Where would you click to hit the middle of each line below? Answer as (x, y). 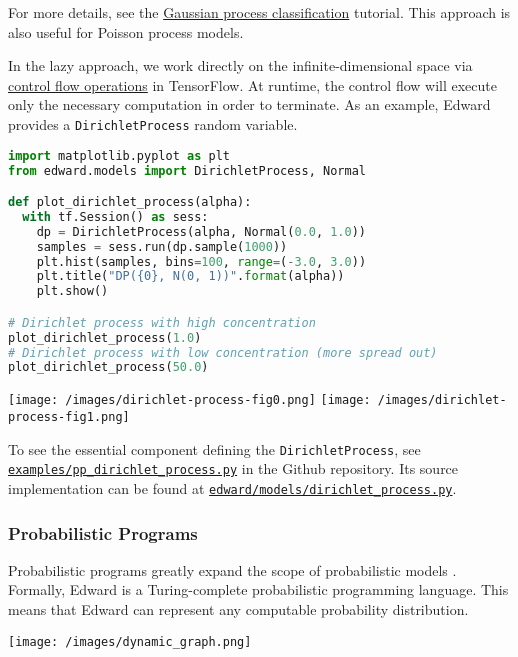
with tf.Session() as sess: (115, 216)
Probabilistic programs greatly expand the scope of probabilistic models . (232, 569)
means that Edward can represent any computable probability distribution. (238, 609)
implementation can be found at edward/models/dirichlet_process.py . (232, 487)
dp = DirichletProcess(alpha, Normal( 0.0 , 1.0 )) (201, 231)
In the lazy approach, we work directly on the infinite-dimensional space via (240, 65)
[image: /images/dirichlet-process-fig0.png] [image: (189, 400)
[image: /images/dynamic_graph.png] (130, 641)
